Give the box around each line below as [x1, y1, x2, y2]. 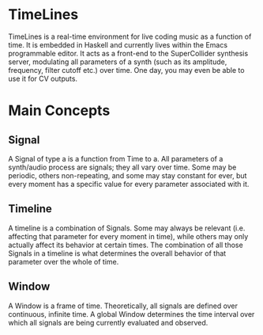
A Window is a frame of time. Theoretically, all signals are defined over [8, 301, 239, 310]
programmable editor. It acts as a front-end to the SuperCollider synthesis [8, 48, 249, 58]
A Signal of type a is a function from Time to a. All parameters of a [8, 154, 224, 163]
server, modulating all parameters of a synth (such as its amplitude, [8, 57, 227, 67]
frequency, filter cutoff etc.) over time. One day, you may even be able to [8, 65, 245, 74]
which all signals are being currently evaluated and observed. [8, 318, 209, 327]
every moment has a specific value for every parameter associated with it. [8, 179, 250, 188]
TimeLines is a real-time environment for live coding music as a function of [8, 32, 252, 41]
